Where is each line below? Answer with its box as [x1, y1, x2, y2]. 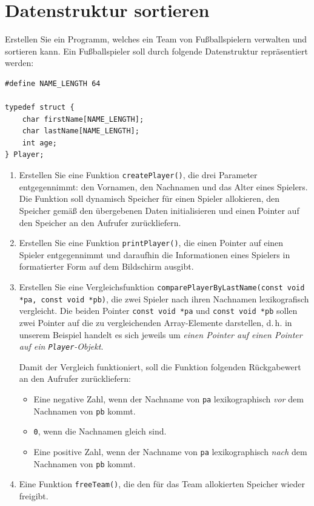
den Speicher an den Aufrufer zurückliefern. [19, 216, 181, 228]
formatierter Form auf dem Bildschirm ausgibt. [19, 260, 194, 273]
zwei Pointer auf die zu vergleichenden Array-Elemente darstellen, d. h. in [19, 316, 292, 328]
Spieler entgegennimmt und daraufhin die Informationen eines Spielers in [19, 248, 290, 261]
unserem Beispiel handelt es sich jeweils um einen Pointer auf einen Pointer [19, 328, 302, 341]
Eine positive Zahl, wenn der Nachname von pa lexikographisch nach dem [33, 445, 307, 458]
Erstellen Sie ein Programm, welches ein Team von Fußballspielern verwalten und [5, 33, 307, 45]
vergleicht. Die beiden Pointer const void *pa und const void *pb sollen [19, 304, 298, 317]
